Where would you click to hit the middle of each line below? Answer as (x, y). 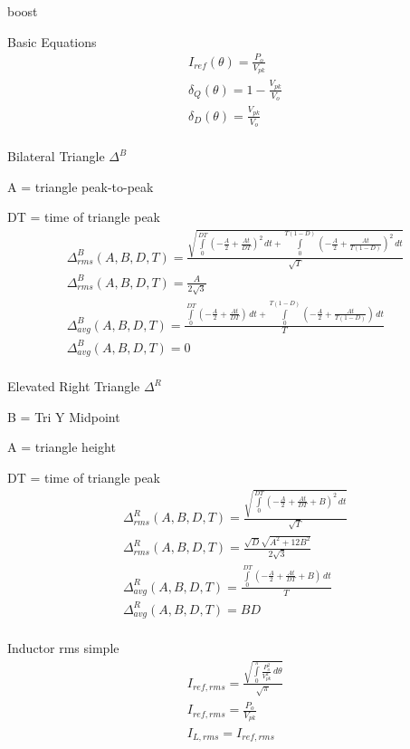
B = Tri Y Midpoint (64, 416)
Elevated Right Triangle (74, 386)
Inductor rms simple (63, 648)
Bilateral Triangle (56, 156)
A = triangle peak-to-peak (81, 186)
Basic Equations (52, 41)
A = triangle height (62, 447)
